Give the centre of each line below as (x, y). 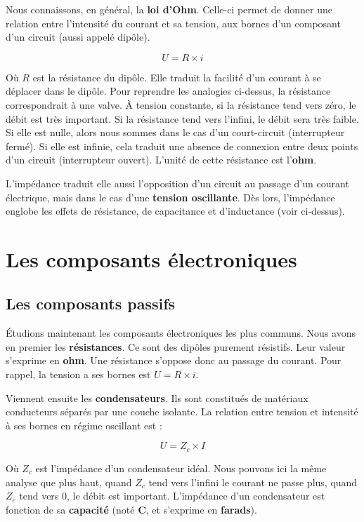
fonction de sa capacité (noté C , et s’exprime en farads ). (131, 509)
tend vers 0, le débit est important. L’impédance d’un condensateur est (172, 496)
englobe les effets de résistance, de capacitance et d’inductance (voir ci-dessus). (175, 211)
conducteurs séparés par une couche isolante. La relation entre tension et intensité (182, 411)
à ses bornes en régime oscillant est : (84, 425)
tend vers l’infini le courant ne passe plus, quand (253, 482)
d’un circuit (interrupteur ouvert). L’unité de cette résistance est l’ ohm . (161, 160)
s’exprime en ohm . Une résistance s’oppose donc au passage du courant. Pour (174, 360)
